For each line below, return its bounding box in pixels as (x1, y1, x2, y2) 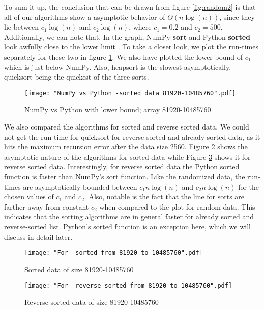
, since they (219, 11, 255, 22)
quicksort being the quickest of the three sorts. (4, 71, 149, 82)
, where (129, 21, 152, 32)
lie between (4, 21, 39, 32)
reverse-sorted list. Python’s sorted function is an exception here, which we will (4, 221, 251, 231)
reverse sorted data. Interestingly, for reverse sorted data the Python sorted (4, 161, 240, 172)
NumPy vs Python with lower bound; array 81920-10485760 (24, 104, 211, 115)
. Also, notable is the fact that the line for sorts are (84, 191, 245, 202)
